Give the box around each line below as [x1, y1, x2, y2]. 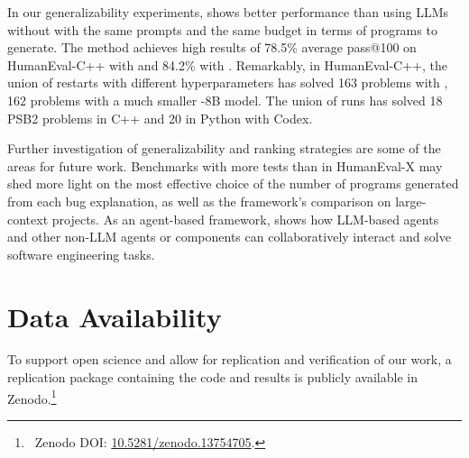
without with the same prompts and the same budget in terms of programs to [7, 20, 437, 39]
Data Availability [7, 298, 222, 334]
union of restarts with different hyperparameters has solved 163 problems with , [7, 73, 448, 92]
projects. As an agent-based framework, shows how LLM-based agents [51, 209, 439, 228]
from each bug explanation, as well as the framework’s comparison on [7, 191, 391, 210]
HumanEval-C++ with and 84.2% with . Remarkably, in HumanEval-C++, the [7, 55, 447, 74]
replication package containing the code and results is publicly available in [7, 368, 418, 387]
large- [395, 191, 427, 210]
